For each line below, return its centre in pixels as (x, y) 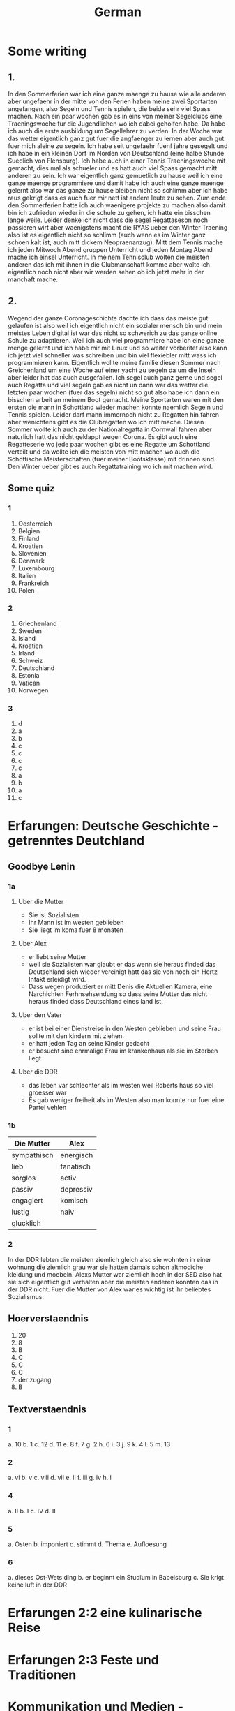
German (118, 12)
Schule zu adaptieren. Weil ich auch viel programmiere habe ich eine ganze (116, 340)
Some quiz (31, 488)
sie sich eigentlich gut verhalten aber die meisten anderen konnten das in (113, 1282)
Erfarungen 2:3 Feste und (83, 1660)
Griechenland (38, 623)
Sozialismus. (26, 1296)
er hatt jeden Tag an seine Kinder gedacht (89, 1043)
